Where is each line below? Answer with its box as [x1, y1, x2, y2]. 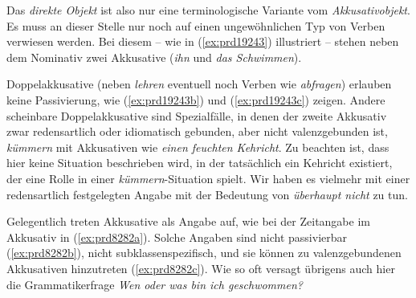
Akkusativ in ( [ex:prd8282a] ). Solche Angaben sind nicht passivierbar [6, 228, 347, 245]
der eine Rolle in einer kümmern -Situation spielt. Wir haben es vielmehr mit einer [6, 169, 410, 186]
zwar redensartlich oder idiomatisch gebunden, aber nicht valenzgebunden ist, [6, 123, 388, 140]
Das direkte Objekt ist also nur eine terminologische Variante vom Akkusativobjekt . [6, 2, 410, 18]
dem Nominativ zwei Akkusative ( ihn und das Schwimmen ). [6, 48, 302, 65]
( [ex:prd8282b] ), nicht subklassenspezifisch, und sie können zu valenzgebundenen [6, 244, 402, 261]
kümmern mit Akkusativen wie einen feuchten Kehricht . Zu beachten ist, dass [6, 138, 389, 155]
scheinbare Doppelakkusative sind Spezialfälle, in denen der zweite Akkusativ [6, 107, 387, 124]
